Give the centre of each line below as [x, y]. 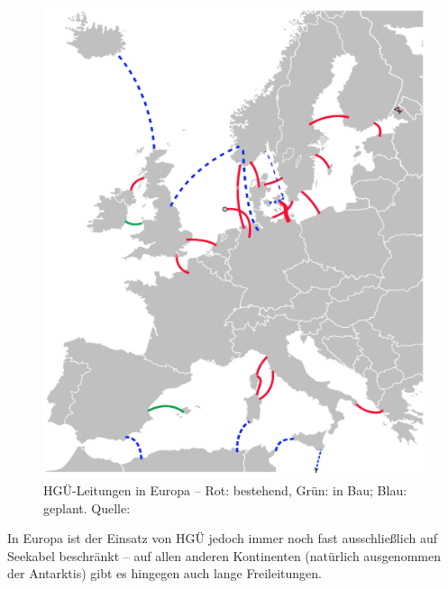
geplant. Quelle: [87, 507]
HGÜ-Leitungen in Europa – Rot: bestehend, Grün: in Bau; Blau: [225, 489]
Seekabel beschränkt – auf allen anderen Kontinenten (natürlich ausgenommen [224, 555]
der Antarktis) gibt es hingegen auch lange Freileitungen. [165, 573]
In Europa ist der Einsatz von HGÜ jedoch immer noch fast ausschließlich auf [222, 538]
